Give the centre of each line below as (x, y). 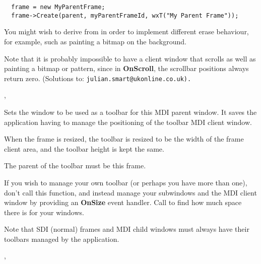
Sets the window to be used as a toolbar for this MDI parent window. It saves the (130, 112)
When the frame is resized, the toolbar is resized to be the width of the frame (124, 139)
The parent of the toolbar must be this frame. (75, 166)
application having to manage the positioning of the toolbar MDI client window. (128, 122)
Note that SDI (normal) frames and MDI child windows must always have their (127, 229)
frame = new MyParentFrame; (58, 7)
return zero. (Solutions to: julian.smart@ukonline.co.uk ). (98, 78)
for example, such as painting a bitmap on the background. (95, 41)
